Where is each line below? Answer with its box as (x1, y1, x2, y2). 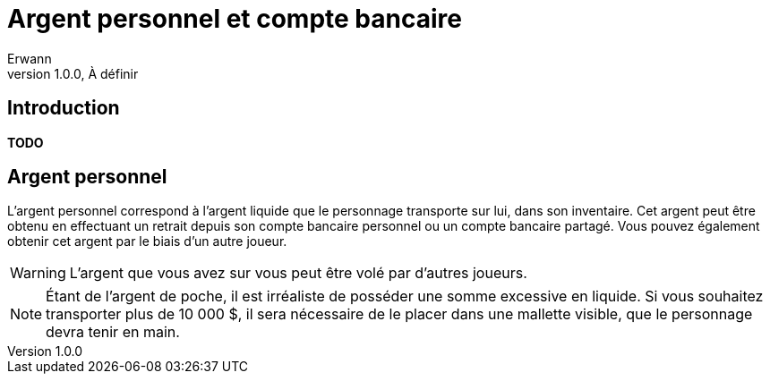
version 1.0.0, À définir (7, 65, 139, 81)
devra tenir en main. (46, 323, 180, 342)
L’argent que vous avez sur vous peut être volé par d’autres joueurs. (69, 264, 527, 283)
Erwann (7, 50, 52, 66)
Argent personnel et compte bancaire (7, 4, 462, 34)
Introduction (7, 97, 120, 120)
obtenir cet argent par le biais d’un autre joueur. (7, 233, 287, 250)
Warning (10, 264, 66, 283)
